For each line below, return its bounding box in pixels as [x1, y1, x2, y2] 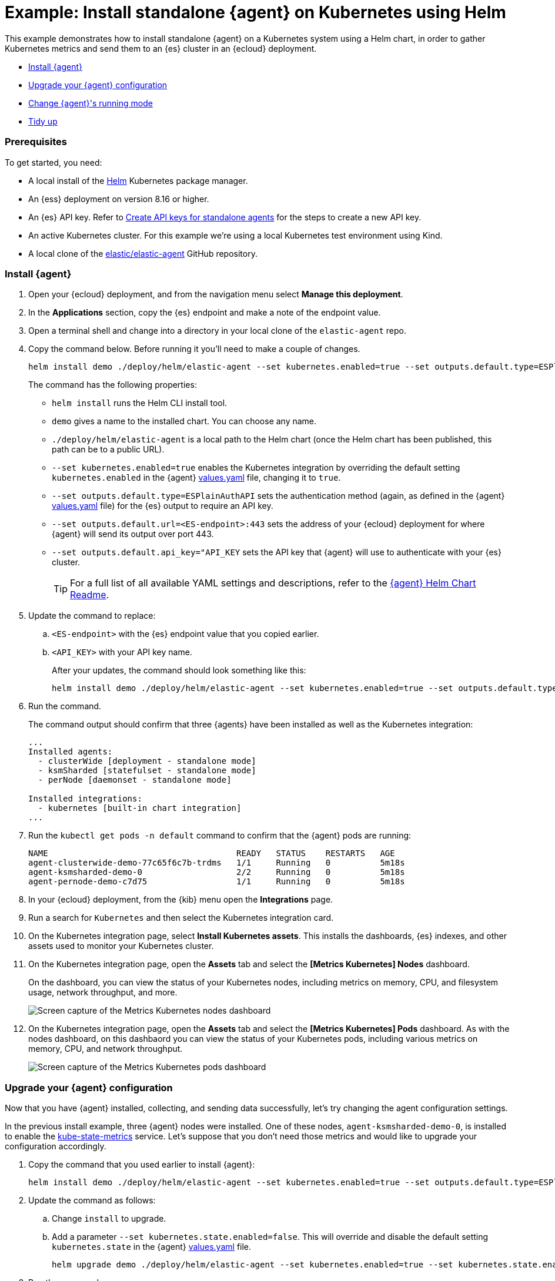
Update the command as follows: [28, 1195, 156, 1205]
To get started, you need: [5, 157, 102, 167]
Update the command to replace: [28, 611, 156, 621]
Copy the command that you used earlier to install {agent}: [28, 1159, 255, 1169]
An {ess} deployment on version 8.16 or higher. [28, 193, 209, 204]
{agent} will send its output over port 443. [52, 529, 214, 539]
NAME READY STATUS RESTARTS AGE [28, 849, 395, 859]
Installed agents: [28, 747, 113, 757]
